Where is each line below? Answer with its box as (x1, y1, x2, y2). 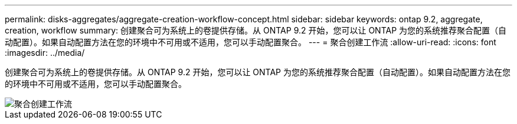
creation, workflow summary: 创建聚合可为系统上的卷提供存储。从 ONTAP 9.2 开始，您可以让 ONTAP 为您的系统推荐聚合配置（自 (5, 25, 507, 35)
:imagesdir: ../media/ (5, 48, 85, 58)
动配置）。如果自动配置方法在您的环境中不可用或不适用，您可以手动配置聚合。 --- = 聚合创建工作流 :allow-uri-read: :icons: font (5, 37, 496, 47)
